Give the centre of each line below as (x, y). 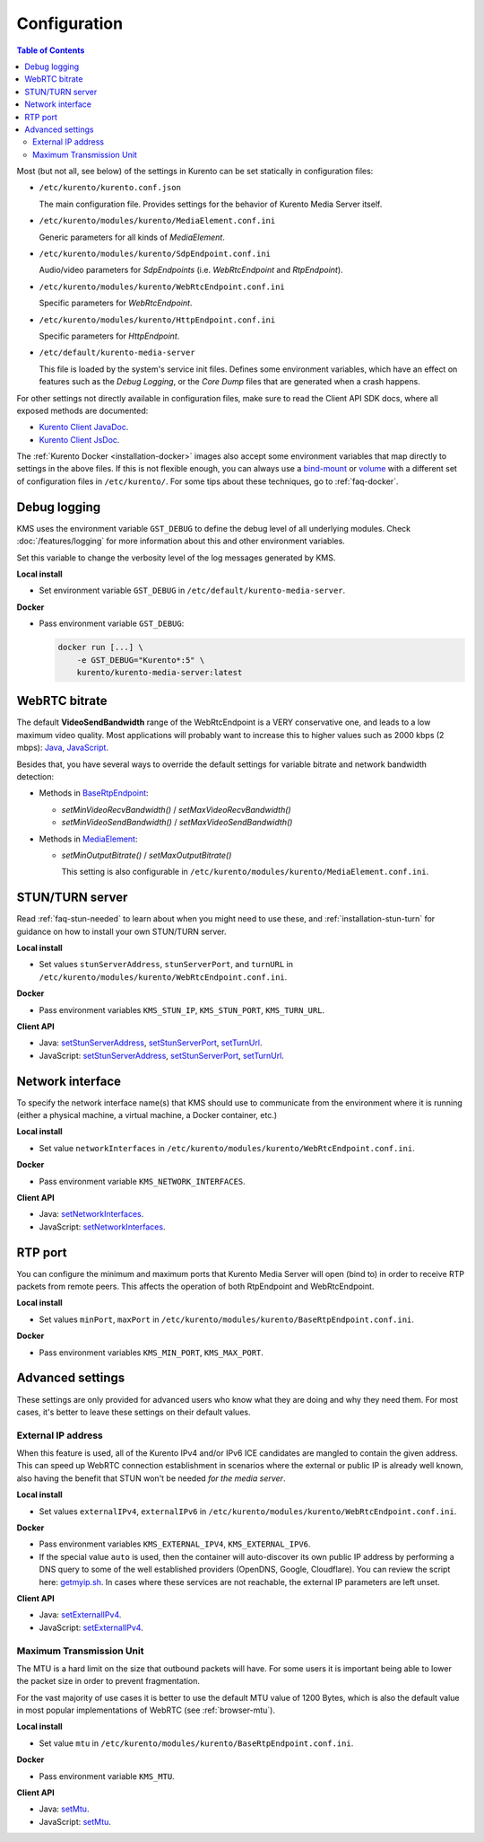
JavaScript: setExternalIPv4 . (91, 1627)
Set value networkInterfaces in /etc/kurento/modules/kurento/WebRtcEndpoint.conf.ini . (227, 1148)
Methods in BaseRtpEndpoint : (94, 793)
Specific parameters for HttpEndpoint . (109, 336)
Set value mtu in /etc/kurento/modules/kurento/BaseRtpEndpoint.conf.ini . (196, 1743)
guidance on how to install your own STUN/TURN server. (121, 931)
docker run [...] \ (100, 648)
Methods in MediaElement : (88, 839)
